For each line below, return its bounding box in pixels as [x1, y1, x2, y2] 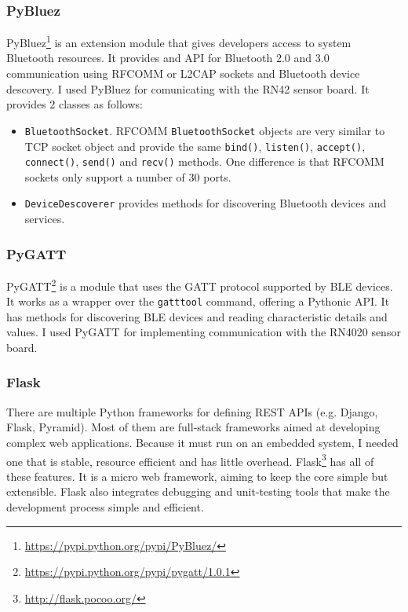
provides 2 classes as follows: [6, 96, 143, 112]
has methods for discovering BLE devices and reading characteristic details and [6, 308, 388, 324]
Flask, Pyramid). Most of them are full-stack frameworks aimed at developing [6, 419, 381, 435]
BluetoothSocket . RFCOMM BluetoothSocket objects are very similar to [24, 122, 385, 138]
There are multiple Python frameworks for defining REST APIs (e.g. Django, [6, 403, 378, 420]
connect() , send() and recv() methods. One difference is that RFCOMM [24, 153, 384, 170]
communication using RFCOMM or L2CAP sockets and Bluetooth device [6, 65, 360, 82]
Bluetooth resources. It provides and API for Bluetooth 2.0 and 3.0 [6, 49, 330, 66]
